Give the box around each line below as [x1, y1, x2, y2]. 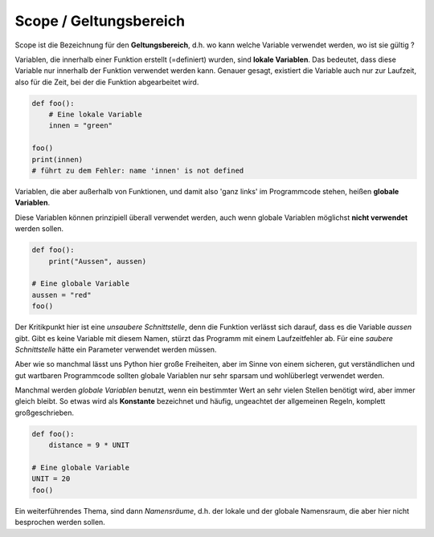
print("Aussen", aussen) [48, 257, 147, 266]
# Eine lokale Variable [48, 110, 142, 120]
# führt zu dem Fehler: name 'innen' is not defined [31, 166, 244, 176]
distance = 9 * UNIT [48, 441, 130, 450]
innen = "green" [48, 121, 113, 130]
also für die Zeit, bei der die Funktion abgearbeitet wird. [14, 77, 199, 87]
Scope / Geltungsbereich [14, 12, 185, 30]
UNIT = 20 [31, 474, 71, 483]
